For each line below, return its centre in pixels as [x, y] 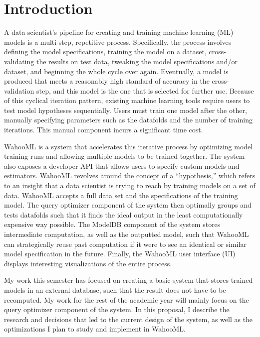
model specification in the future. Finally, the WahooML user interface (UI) [120, 254]
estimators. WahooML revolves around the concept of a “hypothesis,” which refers [130, 175]
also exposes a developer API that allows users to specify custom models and [122, 166]
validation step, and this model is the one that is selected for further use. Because [129, 90]
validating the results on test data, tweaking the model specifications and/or [121, 61]
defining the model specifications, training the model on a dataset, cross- [115, 52]
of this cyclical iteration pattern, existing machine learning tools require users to [127, 100]
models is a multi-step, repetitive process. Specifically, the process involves [118, 42]
